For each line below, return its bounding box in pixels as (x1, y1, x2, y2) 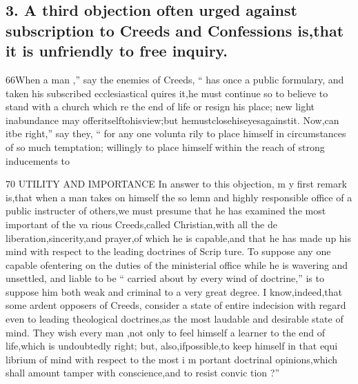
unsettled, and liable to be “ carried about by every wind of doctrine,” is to (6, 271, 324, 285)
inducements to (6, 153, 70, 168)
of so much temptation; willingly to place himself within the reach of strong (6, 139, 325, 154)
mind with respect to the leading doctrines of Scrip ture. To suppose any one (6, 244, 331, 259)
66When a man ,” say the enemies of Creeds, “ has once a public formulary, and (6, 72, 344, 86)
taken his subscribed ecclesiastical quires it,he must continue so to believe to (6, 85, 328, 100)
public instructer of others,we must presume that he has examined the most (6, 203, 326, 218)
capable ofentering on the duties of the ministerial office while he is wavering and (6, 257, 348, 272)
